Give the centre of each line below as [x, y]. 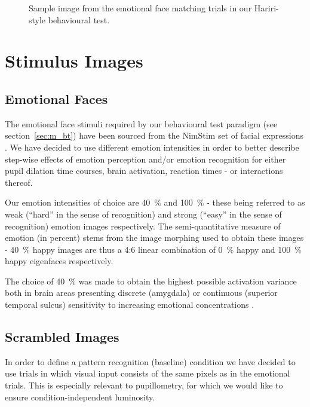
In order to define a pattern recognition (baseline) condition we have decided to [150, 361]
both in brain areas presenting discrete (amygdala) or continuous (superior [141, 293]
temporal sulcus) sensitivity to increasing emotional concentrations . [130, 305]
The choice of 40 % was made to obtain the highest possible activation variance [151, 281]
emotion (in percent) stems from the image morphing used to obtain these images [154, 238]
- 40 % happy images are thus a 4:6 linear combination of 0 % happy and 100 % [153, 249]
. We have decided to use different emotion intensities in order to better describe [152, 147]
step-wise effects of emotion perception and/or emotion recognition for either [145, 159]
